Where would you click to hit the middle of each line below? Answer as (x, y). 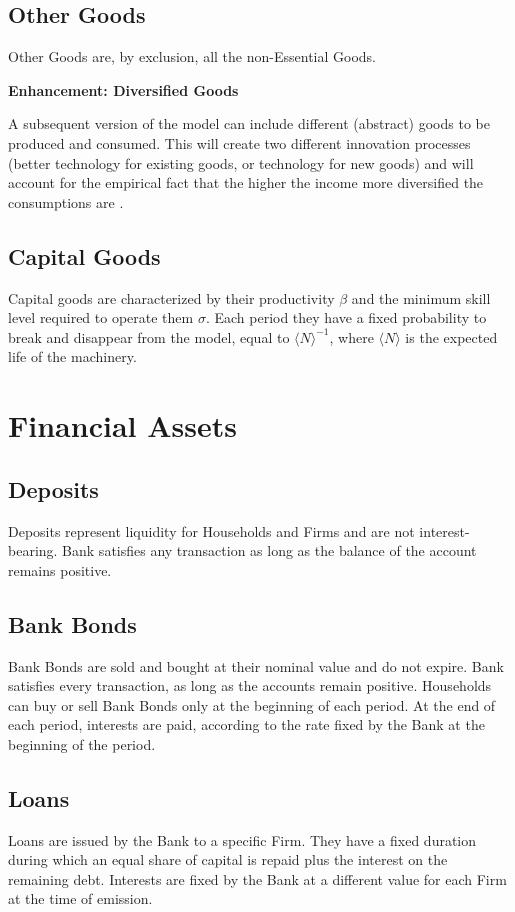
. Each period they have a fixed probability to (346, 317)
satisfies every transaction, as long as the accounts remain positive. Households (250, 685)
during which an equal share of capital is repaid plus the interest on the (228, 859)
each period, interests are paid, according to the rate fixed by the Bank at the (246, 724)
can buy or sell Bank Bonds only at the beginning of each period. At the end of (252, 704)
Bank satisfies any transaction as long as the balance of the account (269, 550)
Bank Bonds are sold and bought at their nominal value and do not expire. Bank (256, 665)
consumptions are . (66, 201)
